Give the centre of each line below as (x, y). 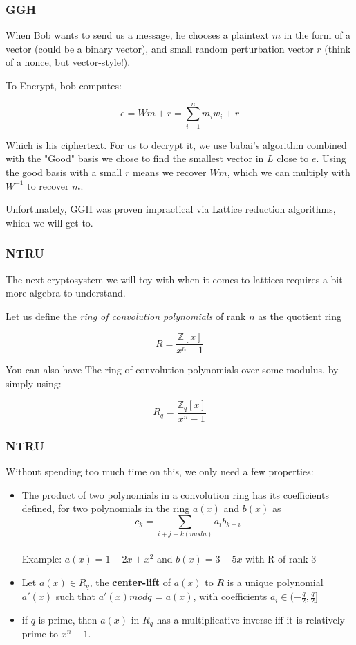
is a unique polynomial (275, 582)
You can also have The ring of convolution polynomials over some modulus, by (172, 370)
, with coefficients (230, 596)
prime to (40, 634)
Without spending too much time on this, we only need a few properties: (160, 471)
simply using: (34, 383)
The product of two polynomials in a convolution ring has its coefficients (175, 494)
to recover (48, 185)
